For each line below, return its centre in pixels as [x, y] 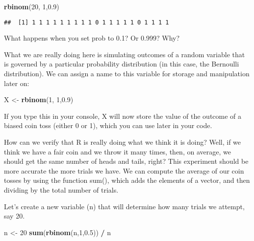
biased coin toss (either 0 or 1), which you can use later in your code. [108, 125]
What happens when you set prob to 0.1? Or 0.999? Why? [92, 38]
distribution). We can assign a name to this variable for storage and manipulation [127, 74]
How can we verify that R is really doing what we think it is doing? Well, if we [123, 142]
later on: [17, 83]
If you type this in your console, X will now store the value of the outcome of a [123, 116]
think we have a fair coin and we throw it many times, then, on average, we [117, 151]
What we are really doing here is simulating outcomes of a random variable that [125, 54]
